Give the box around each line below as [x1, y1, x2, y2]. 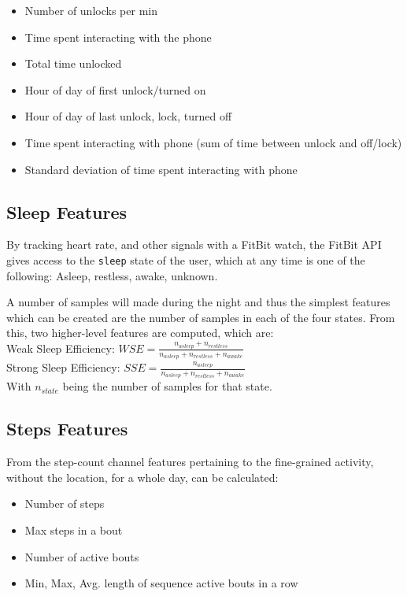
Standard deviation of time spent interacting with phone [24, 161, 298, 177]
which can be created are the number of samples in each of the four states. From [6, 309, 395, 325]
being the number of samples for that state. [62, 378, 272, 394]
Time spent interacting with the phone [24, 28, 212, 45]
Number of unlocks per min [24, 2, 157, 18]
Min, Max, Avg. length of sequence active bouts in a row [24, 575, 298, 591]
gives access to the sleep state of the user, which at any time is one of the [6, 251, 365, 268]
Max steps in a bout [24, 522, 123, 539]
